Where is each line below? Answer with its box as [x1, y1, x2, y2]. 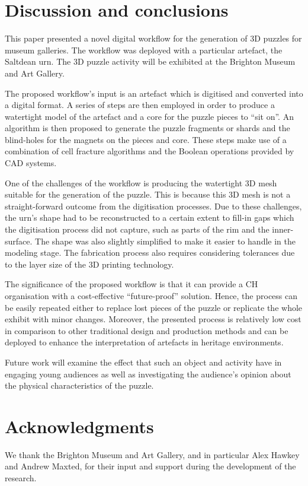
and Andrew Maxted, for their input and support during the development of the [5, 460, 296, 472]
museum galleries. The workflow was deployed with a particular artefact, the [5, 43, 283, 56]
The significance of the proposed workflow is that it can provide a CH [5, 278, 258, 290]
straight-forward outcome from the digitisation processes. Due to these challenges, [5, 199, 302, 212]
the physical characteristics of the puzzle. [5, 379, 154, 392]
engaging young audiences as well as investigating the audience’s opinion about [5, 367, 291, 380]
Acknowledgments [5, 414, 154, 438]
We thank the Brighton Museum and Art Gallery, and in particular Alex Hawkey [5, 448, 300, 460]
